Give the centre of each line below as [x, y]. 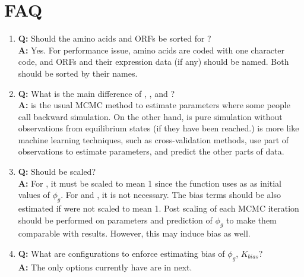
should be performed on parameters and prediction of [115, 220]
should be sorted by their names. [78, 73]
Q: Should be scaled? [57, 171]
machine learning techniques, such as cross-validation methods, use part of [153, 139]
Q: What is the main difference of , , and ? [96, 93]
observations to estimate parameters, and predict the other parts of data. [151, 151]
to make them [251, 220]
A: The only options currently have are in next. [105, 267]
